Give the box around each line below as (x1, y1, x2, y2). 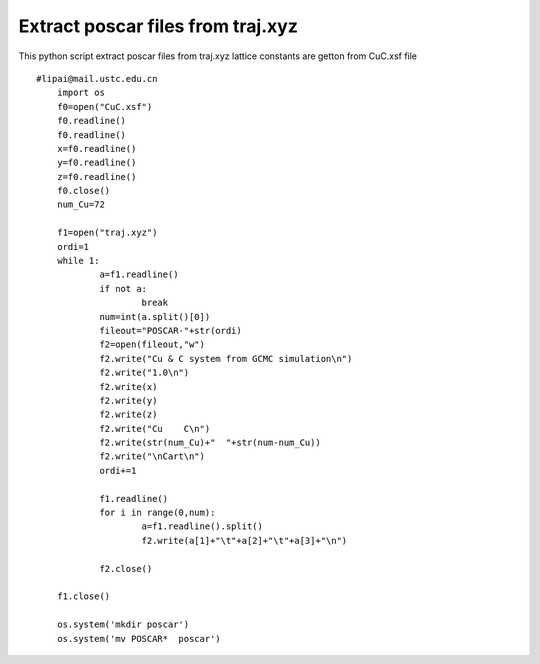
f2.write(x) (99, 381, 158, 392)
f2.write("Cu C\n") (99, 423, 211, 434)
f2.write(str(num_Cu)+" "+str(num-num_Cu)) (99, 437, 322, 449)
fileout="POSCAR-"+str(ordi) (99, 325, 242, 336)
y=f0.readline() (56, 157, 137, 169)
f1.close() (56, 591, 111, 602)
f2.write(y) (99, 395, 158, 406)
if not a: (99, 283, 148, 294)
